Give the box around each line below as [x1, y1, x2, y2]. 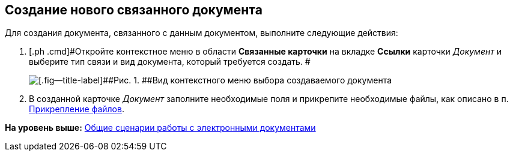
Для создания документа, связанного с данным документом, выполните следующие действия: [5, 28, 398, 38]
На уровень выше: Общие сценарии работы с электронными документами [5, 122, 316, 133]
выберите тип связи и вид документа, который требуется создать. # [29, 56, 311, 67]
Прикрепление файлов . [29, 104, 124, 115]
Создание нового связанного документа [5, 2, 263, 17]
